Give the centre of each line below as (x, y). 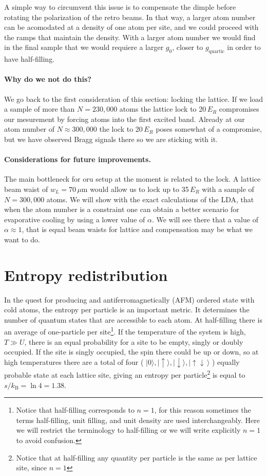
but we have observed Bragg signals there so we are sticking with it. (111, 139)
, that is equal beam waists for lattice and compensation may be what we (137, 229)
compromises (239, 109)
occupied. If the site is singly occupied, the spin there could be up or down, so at (131, 352)
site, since (32, 468)
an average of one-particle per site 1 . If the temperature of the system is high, (125, 331)
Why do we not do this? (48, 79)
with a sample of (228, 189)
